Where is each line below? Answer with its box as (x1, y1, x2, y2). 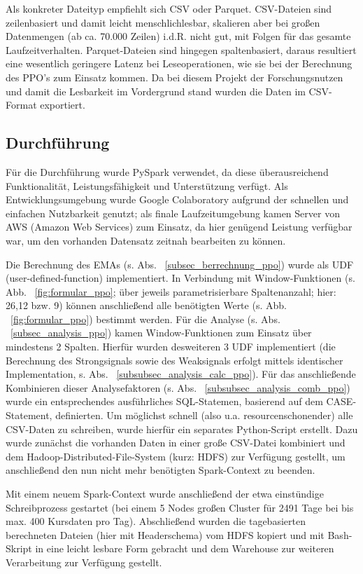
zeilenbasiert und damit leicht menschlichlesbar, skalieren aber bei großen (6, 15, 320, 29)
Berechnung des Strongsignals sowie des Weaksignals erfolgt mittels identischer (6, 353, 343, 367)
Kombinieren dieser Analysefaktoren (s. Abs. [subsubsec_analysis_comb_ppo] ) (6, 380, 350, 395)
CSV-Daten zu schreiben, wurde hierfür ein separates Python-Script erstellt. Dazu (6, 421, 358, 436)
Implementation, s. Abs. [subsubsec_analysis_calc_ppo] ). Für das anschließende (6, 367, 356, 381)
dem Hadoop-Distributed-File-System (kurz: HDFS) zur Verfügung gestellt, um (6, 449, 346, 463)
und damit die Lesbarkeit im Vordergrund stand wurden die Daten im (6, 83, 306, 98)
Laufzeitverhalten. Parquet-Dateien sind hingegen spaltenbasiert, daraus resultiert (6, 42, 357, 57)
